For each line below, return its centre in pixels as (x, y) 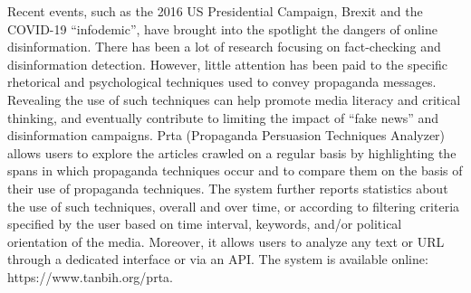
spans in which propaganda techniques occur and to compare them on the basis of (235, 170)
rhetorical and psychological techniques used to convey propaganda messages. (222, 82)
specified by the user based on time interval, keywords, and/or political (205, 224)
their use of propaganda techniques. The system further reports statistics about (228, 188)
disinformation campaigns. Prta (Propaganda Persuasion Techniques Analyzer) (226, 135)
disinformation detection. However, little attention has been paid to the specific (228, 64)
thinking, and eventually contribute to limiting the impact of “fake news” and (223, 117)
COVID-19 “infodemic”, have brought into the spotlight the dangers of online (222, 28)
